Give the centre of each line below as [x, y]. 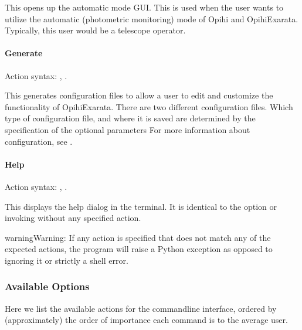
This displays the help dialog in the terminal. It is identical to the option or [141, 206]
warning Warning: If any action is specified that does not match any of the [138, 237]
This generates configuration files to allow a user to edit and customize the [139, 95]
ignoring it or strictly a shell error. [67, 260]
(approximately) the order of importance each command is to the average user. [146, 320]
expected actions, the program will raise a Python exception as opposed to [139, 249]
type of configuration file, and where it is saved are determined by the [130, 118]
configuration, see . [39, 141]
